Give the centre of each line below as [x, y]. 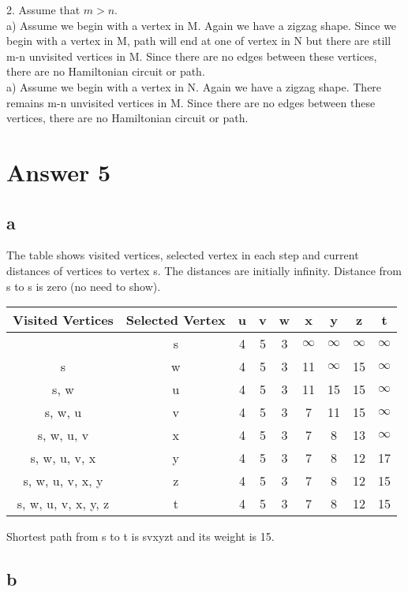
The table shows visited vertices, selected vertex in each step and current [183, 255]
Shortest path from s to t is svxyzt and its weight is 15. [140, 536]
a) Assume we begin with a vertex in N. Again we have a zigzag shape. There [194, 86]
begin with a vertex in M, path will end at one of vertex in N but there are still [199, 41]
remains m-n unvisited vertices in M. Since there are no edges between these [191, 102]
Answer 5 [59, 171]
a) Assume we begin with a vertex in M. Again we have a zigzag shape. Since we [202, 25]
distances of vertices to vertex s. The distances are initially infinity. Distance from [204, 270]
